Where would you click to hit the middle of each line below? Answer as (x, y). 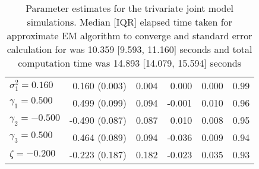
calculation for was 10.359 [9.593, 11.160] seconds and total (129, 49)
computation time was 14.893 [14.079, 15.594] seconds (129, 63)
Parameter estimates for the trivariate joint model (130, 8)
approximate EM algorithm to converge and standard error (129, 35)
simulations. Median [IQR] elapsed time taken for (129, 22)
